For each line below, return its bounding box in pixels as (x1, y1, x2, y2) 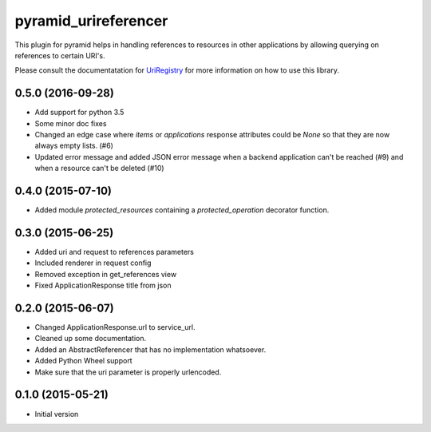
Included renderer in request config (34, 258, 152, 268)
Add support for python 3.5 (34, 108, 125, 117)
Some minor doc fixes (34, 118, 107, 128)
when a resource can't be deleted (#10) (34, 164, 164, 173)
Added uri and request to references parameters (34, 248, 195, 256)
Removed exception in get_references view (34, 269, 177, 279)
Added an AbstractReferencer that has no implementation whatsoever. (34, 344, 267, 355)
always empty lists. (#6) (34, 141, 113, 151)
